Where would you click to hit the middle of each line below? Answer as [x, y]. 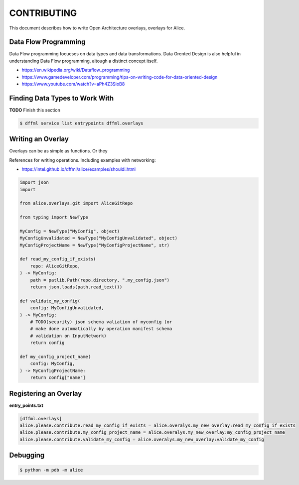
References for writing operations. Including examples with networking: [82, 160]
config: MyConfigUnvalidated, [67, 308]
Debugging [27, 455]
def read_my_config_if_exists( [58, 259]
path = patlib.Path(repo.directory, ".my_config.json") [100, 280]
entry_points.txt [26, 405]
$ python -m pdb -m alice [51, 470]
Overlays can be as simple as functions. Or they [58, 151]
